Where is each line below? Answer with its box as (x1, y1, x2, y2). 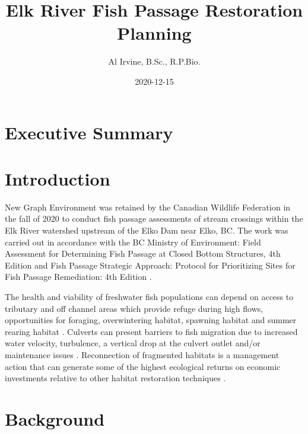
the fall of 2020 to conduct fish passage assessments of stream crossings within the (5, 212, 303, 225)
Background (5, 406, 105, 430)
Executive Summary (5, 120, 173, 144)
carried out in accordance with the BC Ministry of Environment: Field (5, 235, 261, 248)
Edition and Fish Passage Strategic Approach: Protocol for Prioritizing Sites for (5, 259, 296, 271)
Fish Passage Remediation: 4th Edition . (5, 270, 152, 283)
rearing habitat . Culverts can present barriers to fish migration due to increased (5, 325, 298, 337)
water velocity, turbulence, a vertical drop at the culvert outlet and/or (5, 337, 261, 349)
